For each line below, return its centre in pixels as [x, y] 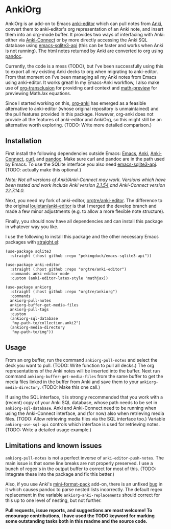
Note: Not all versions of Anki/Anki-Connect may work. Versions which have [86, 180]
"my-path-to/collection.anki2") [46, 323]
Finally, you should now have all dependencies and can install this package [84, 221]
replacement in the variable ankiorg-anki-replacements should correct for [83, 495]
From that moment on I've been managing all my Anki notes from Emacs [81, 77]
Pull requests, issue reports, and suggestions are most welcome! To [79, 511]
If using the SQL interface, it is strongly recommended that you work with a [84, 397]
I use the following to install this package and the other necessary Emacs [82, 236]
